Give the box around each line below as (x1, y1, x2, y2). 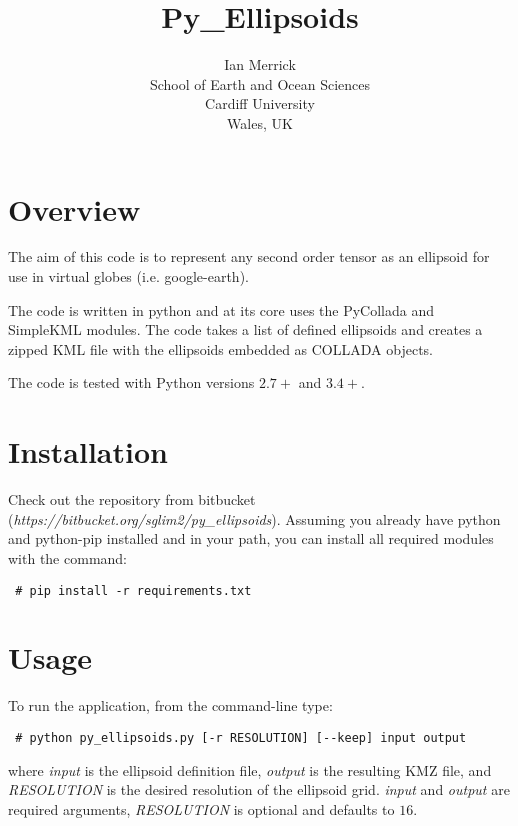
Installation (8, 431, 168, 472)
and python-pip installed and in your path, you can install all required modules (8, 528, 494, 549)
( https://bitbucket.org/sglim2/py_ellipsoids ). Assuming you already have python (8, 508, 501, 529)
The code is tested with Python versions (8, 372, 255, 393)
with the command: (8, 547, 127, 568)
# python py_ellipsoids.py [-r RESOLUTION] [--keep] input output (15, 730, 467, 745)
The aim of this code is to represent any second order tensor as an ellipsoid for (8, 246, 490, 267)
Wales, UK (227, 112, 293, 133)
